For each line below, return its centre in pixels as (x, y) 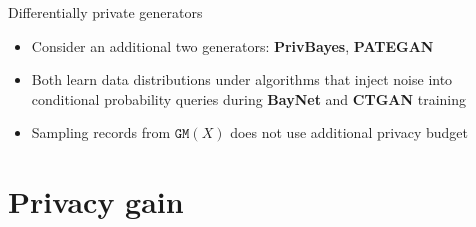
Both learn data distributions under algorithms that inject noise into (242, 79)
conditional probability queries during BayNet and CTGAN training (249, 98)
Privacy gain (96, 201)
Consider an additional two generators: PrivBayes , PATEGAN (232, 45)
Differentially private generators (105, 12)
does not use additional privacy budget (349, 132)
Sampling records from (101, 132)
